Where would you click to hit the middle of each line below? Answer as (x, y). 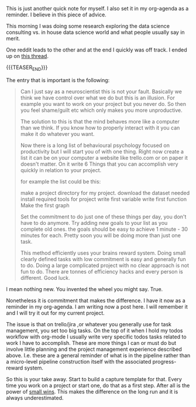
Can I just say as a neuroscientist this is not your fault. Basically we (101, 91)
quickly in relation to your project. (61, 170)
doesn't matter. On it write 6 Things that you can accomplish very (99, 164)
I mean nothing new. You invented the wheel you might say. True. (85, 289)
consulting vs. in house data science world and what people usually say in (96, 32)
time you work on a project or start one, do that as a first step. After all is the (98, 385)
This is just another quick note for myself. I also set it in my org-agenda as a (97, 8)
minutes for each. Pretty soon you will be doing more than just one (101, 235)
